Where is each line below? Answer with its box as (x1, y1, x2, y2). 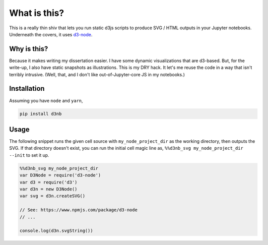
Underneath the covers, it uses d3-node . (9, 31, 93, 37)
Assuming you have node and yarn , (9, 97, 83, 104)
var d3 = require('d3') (19, 179, 78, 185)
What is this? (9, 7, 65, 18)
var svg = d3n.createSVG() (19, 193, 85, 199)
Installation (9, 84, 45, 93)
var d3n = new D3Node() (19, 186, 78, 192)
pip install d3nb (19, 111, 62, 117)
